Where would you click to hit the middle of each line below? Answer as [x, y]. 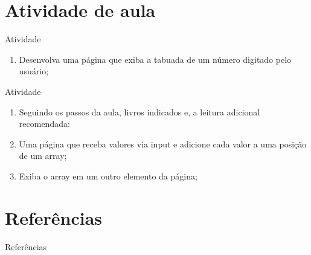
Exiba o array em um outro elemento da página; [108, 176]
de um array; [43, 156]
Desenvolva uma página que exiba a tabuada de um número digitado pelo [155, 59]
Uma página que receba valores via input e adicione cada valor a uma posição [163, 144]
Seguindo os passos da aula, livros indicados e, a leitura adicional [139, 111]
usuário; [34, 71]
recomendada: [44, 124]
